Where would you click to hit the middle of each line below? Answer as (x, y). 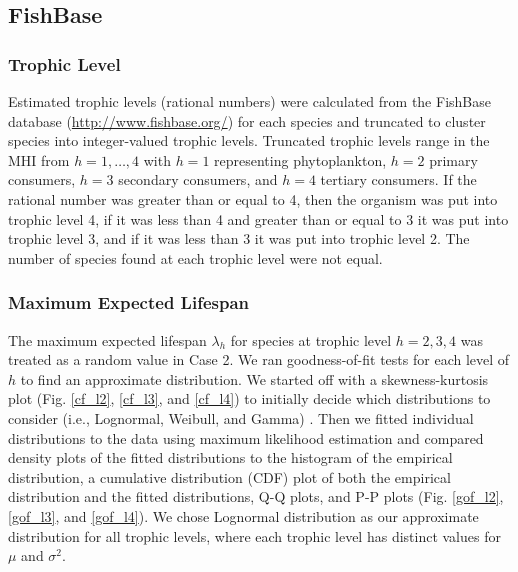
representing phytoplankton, (300, 159)
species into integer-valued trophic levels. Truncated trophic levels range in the (249, 140)
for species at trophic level (311, 339)
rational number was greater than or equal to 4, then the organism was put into (253, 198)
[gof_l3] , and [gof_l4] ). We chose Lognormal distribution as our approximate (243, 515)
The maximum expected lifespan (107, 339)
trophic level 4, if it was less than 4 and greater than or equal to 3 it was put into (258, 218)
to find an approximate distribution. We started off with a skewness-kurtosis (254, 378)
